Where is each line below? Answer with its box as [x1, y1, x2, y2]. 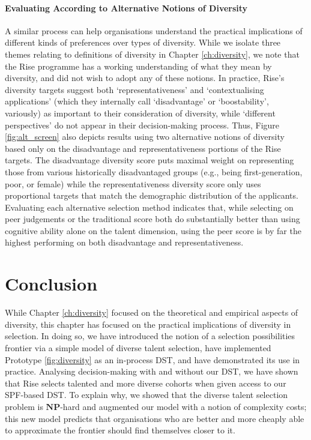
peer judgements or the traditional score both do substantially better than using [5, 212, 300, 225]
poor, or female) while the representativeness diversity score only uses [5, 177, 261, 190]
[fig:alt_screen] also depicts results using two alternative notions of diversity [5, 130, 285, 143]
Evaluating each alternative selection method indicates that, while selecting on [5, 200, 294, 213]
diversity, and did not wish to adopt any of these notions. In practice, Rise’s [5, 71, 285, 84]
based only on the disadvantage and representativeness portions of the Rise [5, 142, 281, 154]
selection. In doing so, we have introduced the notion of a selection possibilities [5, 330, 295, 342]
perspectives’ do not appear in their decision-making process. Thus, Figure [5, 118, 280, 131]
